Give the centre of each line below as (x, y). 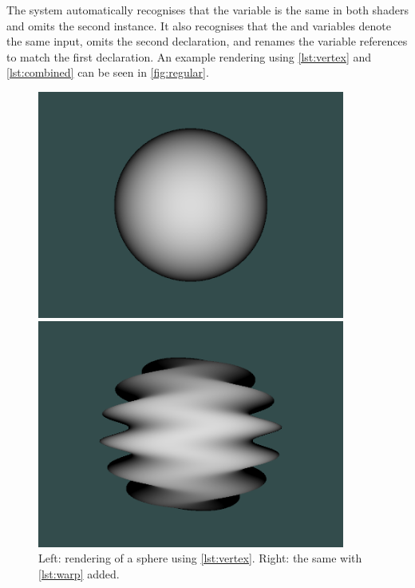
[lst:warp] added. (79, 573)
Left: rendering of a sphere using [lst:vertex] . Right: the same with (200, 558)
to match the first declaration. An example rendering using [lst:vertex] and (189, 56)
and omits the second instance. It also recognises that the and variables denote (199, 25)
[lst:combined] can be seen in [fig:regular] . (108, 72)
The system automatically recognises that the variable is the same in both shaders (207, 10)
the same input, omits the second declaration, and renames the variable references (207, 41)
